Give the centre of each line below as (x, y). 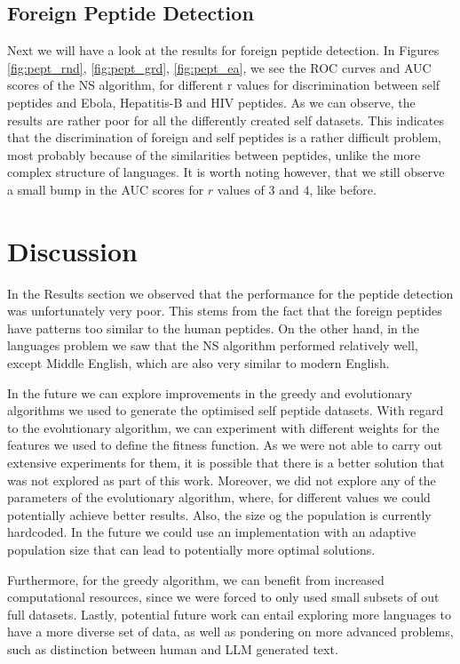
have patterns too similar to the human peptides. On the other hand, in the (213, 328)
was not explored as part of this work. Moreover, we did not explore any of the (222, 480)
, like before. (343, 189)
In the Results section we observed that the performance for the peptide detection (230, 293)
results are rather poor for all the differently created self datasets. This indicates (226, 120)
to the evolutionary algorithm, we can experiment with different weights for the (223, 427)
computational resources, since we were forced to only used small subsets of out (223, 597)
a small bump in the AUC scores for (106, 189)
